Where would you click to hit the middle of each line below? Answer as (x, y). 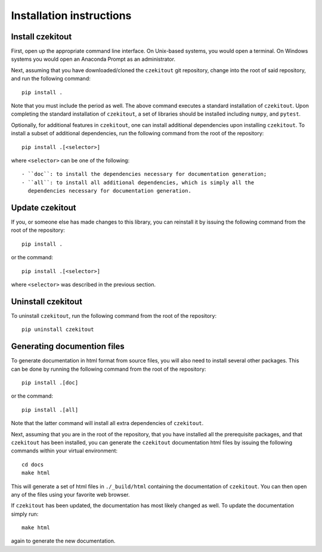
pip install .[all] (50, 410)
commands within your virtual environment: (64, 451)
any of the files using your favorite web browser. (71, 494)
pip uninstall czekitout (58, 330)
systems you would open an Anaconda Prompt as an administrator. (93, 59)
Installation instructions (71, 15)
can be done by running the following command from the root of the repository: (109, 369)
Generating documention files (68, 347)
